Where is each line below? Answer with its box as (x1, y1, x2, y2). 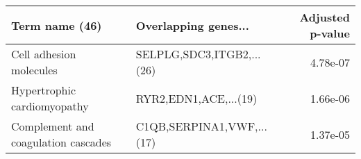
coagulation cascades (11, 134, 112, 150)
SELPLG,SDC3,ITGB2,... (135, 46, 261, 62)
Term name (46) (11, 17, 102, 33)
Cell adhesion (11, 46, 76, 62)
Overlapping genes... (135, 17, 249, 33)
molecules (11, 62, 58, 78)
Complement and (11, 118, 94, 134)
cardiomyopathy (11, 98, 89, 114)
